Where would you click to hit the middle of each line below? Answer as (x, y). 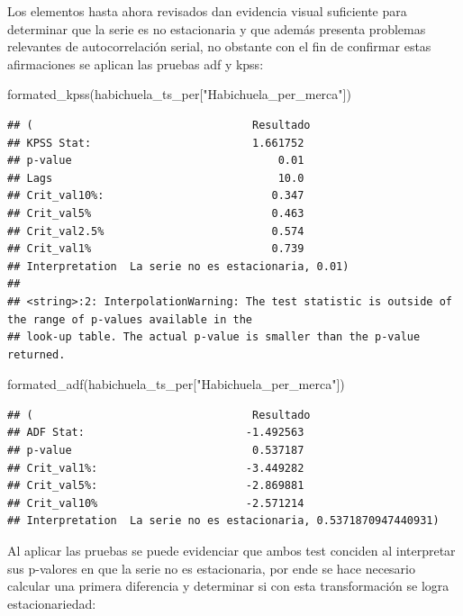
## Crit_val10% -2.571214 (156, 503)
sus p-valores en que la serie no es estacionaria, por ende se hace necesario (211, 568)
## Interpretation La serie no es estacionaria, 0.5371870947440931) (223, 521)
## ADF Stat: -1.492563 (156, 433)
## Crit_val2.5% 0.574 (156, 231)
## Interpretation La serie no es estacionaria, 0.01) (178, 266)
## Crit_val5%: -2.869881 (156, 486)
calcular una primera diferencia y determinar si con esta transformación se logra (228, 586)
